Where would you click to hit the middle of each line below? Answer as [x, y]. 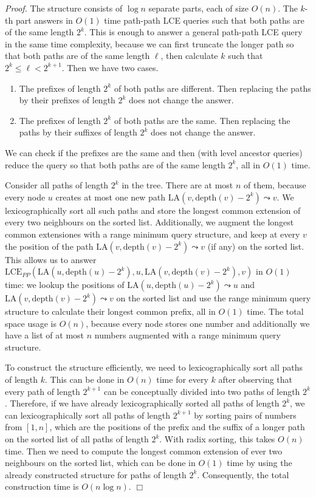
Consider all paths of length [57, 185]
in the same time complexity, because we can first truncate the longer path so [149, 43]
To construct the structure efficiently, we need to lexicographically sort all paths [154, 367]
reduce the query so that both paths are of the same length [115, 164]
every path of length [43, 391]
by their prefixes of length [67, 100]
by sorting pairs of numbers [245, 415]
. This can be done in [85, 379]
